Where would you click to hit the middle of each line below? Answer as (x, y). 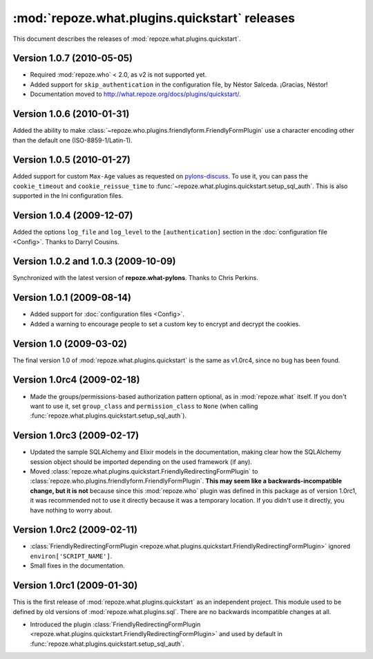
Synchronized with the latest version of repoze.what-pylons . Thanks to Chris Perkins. (135, 278)
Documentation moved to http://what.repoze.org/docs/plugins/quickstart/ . (135, 94)
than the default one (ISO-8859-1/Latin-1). (73, 140)
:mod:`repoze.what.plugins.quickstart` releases (154, 18)
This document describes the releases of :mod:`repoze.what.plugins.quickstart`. (127, 39)
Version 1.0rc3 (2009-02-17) (76, 436)
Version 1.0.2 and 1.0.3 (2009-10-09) (94, 262)
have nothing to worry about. (71, 510)
